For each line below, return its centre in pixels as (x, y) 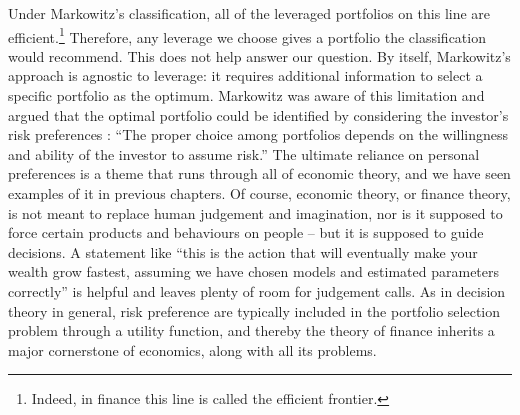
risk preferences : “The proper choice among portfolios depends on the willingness (258, 134)
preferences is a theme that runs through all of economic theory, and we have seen (259, 173)
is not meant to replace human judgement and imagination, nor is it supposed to (255, 212)
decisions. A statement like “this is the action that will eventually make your (243, 251)
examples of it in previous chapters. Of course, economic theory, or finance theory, (259, 193)
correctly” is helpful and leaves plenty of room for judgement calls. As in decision (257, 290)
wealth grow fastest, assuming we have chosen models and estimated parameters (254, 271)
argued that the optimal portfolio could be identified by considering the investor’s (258, 114)
